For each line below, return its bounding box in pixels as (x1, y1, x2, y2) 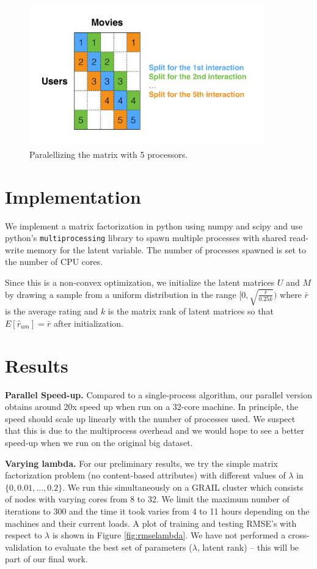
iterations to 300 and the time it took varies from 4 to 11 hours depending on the (5, 504, 310, 517)
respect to (5, 529, 42, 541)
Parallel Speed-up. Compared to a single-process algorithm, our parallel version (5, 388, 313, 401)
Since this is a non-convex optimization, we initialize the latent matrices (5, 276, 275, 288)
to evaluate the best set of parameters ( (44, 540, 192, 553)
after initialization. (53, 316, 123, 329)
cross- (288, 529, 310, 541)
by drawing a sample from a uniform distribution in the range (5, 288, 236, 300)
